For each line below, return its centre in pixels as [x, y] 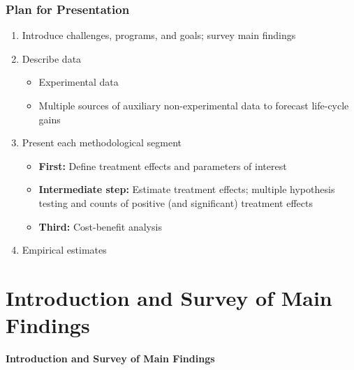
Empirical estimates [64, 250]
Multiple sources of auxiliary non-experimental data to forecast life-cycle [194, 105]
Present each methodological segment [102, 142]
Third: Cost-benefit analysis [100, 226]
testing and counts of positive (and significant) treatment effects [176, 202]
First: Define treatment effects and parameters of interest [163, 165]
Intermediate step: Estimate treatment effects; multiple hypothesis [187, 189]
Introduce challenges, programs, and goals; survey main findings [159, 35]
